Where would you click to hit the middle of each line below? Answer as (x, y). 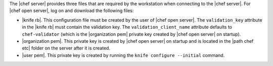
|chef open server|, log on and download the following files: (72, 11)
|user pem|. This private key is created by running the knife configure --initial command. (123, 55)
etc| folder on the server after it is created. (66, 48)
